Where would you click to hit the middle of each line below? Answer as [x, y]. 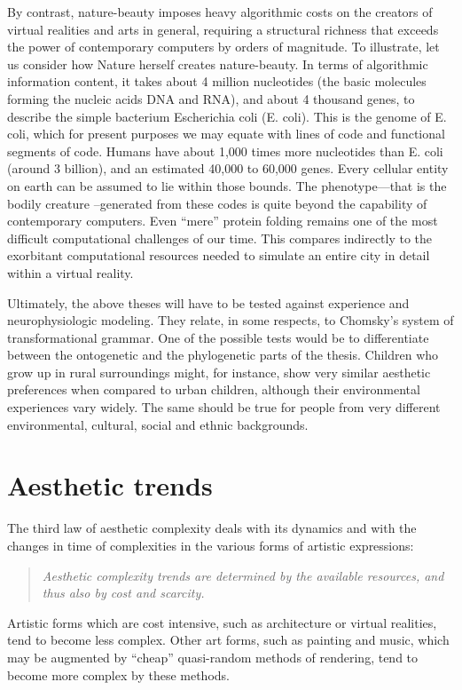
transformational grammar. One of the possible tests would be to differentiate [218, 337]
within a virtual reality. [70, 272]
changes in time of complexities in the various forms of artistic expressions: [211, 545]
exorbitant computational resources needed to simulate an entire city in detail [219, 255]
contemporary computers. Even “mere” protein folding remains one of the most [223, 221]
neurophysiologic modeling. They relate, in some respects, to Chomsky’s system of [231, 320]
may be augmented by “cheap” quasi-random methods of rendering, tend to [213, 657]
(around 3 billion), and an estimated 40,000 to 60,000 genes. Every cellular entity [228, 168]
